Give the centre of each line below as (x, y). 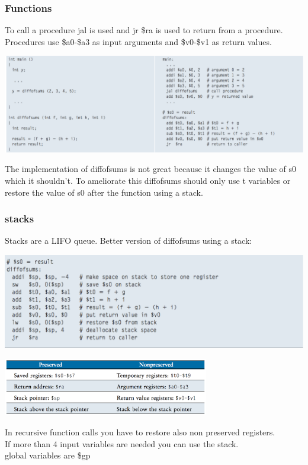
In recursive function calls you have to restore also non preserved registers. (140, 432)
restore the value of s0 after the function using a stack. (104, 192)
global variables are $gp (48, 455)
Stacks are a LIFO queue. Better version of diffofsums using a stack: (129, 241)
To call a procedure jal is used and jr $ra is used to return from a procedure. (144, 30)
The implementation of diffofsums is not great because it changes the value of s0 (151, 169)
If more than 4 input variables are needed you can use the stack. (122, 443)
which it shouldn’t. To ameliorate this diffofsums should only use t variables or (148, 181)
